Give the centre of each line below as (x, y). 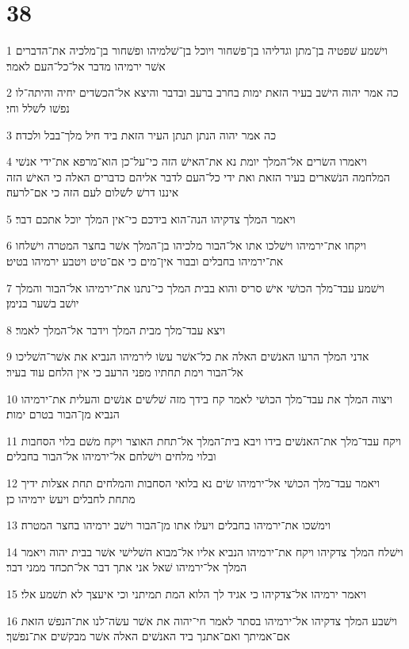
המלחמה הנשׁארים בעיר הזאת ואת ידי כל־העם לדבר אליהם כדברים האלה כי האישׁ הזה (199, 176)
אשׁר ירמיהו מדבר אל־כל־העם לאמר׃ (86, 65)
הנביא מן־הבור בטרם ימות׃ (63, 414)
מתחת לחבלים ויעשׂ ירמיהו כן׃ (71, 498)
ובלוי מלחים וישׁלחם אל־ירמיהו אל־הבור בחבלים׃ (111, 456)
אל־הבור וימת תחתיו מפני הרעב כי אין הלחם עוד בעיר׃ (125, 372)
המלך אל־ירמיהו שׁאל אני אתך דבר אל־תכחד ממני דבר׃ (127, 567)
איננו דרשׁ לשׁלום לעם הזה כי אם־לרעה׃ (93, 192)
